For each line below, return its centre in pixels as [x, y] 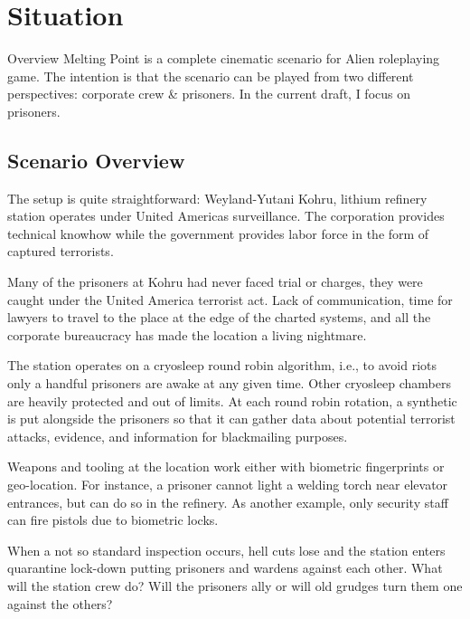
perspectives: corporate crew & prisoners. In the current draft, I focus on [209, 94]
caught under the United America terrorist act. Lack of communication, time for [230, 299]
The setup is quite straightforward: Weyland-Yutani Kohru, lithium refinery [217, 198]
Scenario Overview [96, 160]
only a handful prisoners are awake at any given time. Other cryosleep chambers [229, 383]
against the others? [60, 603]
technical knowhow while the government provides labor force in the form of [218, 233]
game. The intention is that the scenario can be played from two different [211, 76]
